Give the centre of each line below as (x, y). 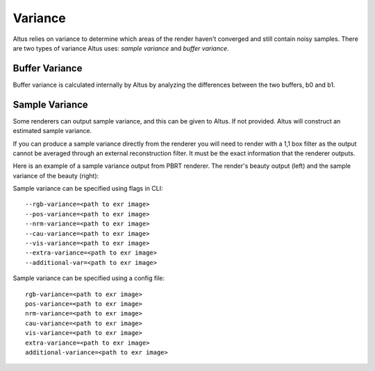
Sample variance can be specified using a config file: (89, 278)
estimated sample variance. (52, 131)
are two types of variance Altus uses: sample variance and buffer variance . (121, 48)
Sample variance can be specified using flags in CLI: (88, 189)
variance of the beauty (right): (56, 175)
